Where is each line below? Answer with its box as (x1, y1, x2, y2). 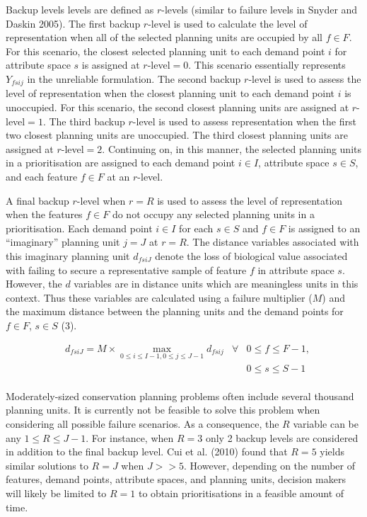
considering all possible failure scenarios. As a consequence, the (6, 416, 279, 431)
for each (179, 220, 214, 235)
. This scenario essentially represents (188, 57, 346, 72)
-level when (76, 193, 126, 208)
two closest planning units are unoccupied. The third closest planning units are (6, 127, 348, 142)
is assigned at (81, 57, 140, 72)
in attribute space (257, 262, 334, 277)
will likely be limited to (6, 485, 107, 500)
